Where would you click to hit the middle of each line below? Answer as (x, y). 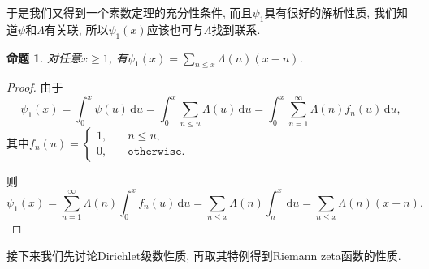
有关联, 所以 (76, 29)
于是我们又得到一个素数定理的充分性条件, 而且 (130, 12)
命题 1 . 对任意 (44, 57)
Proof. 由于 (35, 87)
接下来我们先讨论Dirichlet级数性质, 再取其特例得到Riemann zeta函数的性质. (204, 255)
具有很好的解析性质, (317, 12)
